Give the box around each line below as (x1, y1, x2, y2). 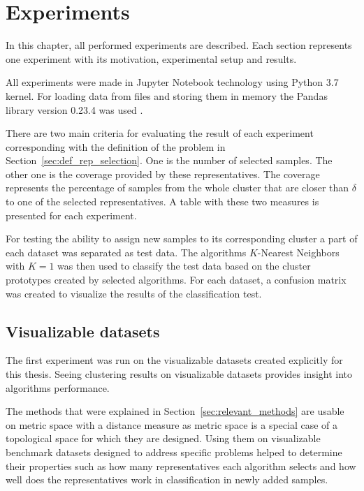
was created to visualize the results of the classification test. (6, 286, 262, 300)
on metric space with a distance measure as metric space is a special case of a (6, 417, 338, 432)
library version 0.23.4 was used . (6, 102, 143, 117)
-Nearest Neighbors (257, 244, 340, 259)
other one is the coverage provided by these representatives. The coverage (6, 166, 320, 181)
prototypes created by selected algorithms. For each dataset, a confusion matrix (6, 272, 347, 287)
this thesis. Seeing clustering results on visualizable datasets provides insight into (6, 367, 353, 381)
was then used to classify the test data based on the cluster (57, 258, 311, 273)
